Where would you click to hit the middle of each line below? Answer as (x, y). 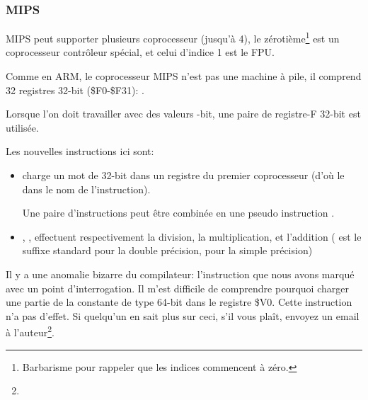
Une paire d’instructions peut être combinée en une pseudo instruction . (178, 213)
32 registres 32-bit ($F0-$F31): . (75, 90)
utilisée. (22, 127)
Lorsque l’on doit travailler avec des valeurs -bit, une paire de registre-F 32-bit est (183, 114)
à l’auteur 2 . (30, 331)
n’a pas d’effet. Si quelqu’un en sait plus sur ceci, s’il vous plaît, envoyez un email (183, 315)
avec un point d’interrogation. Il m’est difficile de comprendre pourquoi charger (177, 288)
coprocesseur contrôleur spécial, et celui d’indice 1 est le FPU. (140, 52)
